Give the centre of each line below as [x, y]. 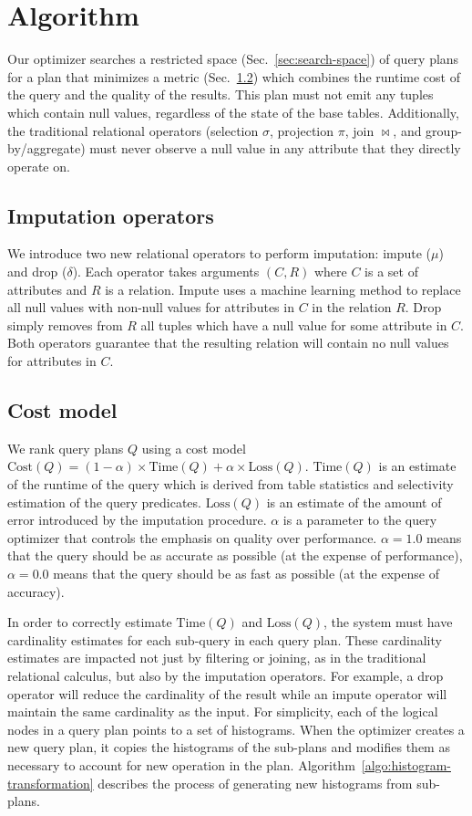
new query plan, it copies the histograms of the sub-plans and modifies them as [229, 747]
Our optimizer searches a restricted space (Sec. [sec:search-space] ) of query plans [233, 59]
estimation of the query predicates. [104, 502]
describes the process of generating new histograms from [255, 783]
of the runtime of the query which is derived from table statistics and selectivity [231, 484]
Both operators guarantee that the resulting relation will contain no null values [228, 343]
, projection [302, 130]
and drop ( [37, 272]
